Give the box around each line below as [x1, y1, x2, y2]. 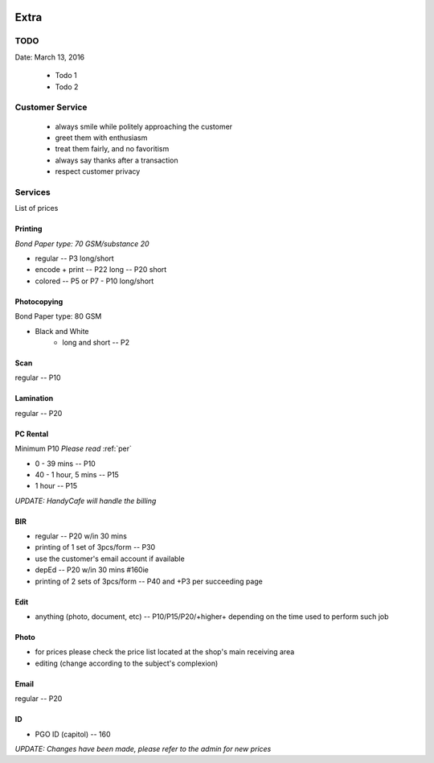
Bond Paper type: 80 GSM [14, 311, 102, 321]
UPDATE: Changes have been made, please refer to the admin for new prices [14, 744, 272, 753]
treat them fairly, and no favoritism [55, 144, 170, 154]
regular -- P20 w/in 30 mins [35, 531, 128, 541]
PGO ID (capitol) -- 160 [35, 729, 112, 739]
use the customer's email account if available [35, 554, 185, 563]
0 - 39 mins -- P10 [35, 459, 96, 468]
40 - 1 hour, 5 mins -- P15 [35, 469, 120, 479]
